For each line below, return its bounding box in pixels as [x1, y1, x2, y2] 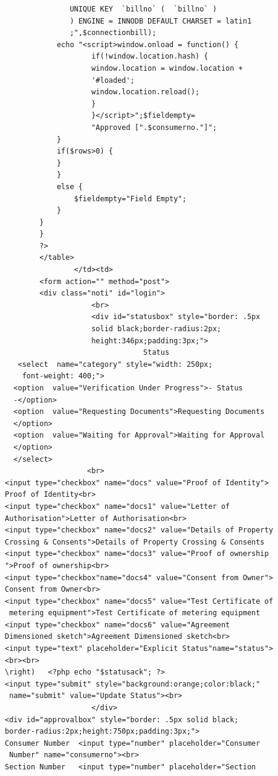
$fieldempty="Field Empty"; [74, 194, 187, 203]
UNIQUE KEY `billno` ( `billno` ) [69, 5, 217, 13]
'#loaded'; [91, 76, 135, 85]
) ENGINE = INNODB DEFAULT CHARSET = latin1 [69, 16, 252, 25]
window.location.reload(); [91, 88, 200, 97]
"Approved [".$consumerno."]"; [91, 123, 217, 132]
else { [56, 182, 83, 191]
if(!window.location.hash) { [91, 52, 208, 61]
